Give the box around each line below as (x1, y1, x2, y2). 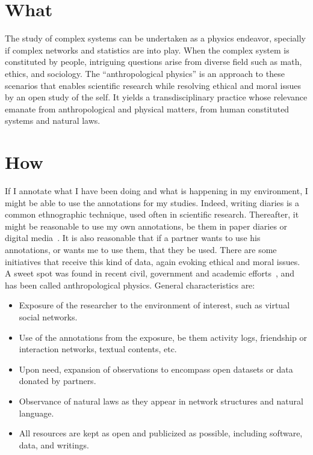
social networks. (19, 310, 78, 323)
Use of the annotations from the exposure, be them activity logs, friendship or (19, 331, 307, 343)
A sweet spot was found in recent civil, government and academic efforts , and (5, 267, 295, 279)
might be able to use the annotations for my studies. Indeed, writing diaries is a (5, 196, 300, 209)
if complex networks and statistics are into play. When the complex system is (5, 43, 290, 56)
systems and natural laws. (5, 114, 101, 127)
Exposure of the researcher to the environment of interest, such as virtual (19, 299, 290, 311)
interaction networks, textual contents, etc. (19, 343, 177, 355)
